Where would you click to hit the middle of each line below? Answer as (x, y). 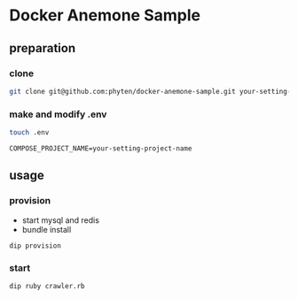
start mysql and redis (61, 220)
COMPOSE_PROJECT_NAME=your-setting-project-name (101, 148)
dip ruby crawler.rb (47, 286)
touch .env (29, 133)
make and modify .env (58, 114)
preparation (43, 48)
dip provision (35, 245)
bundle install (47, 229)
